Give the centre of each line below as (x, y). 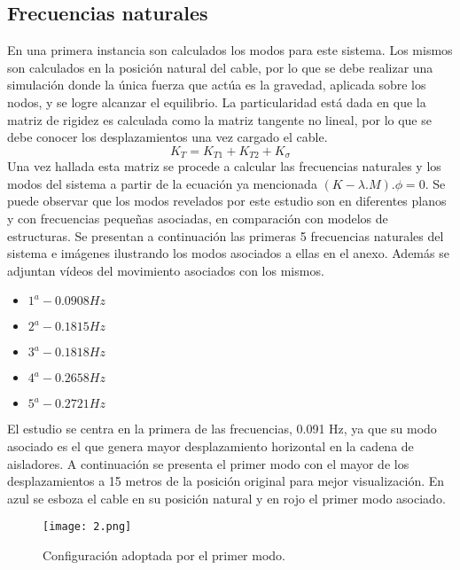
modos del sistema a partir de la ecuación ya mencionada (162, 183)
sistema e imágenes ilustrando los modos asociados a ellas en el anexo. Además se (228, 253)
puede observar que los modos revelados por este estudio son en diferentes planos (227, 201)
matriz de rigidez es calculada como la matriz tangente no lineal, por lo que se (219, 119)
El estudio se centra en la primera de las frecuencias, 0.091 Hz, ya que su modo (222, 429)
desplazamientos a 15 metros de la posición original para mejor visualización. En (226, 481)
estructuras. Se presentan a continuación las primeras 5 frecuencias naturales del (226, 235)
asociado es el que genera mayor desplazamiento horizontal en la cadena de (211, 445)
